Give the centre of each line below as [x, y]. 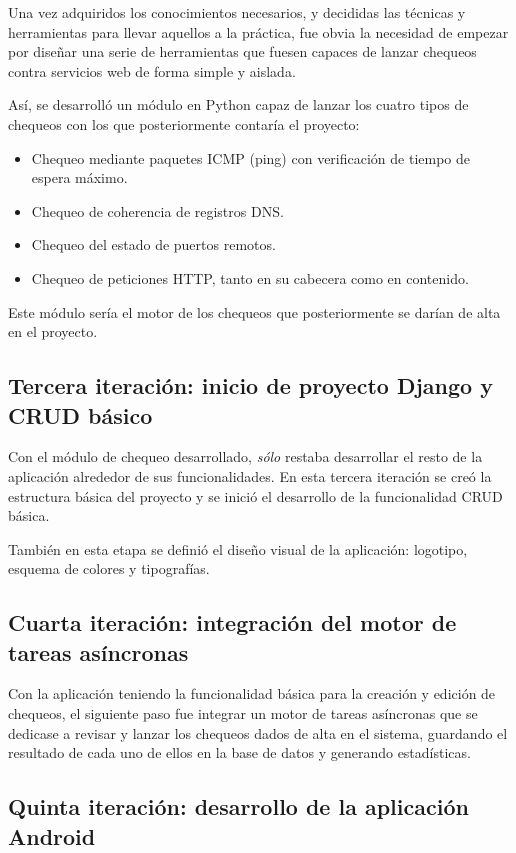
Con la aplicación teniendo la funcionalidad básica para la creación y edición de [252, 693]
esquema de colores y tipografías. [109, 568]
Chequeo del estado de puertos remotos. [153, 244]
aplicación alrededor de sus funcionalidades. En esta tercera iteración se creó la [250, 475]
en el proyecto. [53, 331]
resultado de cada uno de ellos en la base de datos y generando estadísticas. [239, 752]
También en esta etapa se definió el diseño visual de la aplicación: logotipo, [238, 548]
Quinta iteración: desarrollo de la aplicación [238, 806]
